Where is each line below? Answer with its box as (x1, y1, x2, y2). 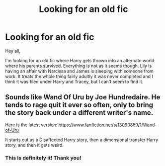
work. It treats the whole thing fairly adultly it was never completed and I (5, 73, 153, 79)
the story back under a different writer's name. (5, 108, 154, 117)
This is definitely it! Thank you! (5, 154, 82, 161)
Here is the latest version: (5, 122, 58, 128)
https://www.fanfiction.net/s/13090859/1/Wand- (58, 122, 157, 128)
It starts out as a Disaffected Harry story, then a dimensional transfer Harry (5, 137, 159, 143)
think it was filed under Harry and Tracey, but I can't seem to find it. (5, 79, 144, 84)
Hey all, (5, 48, 21, 54)
